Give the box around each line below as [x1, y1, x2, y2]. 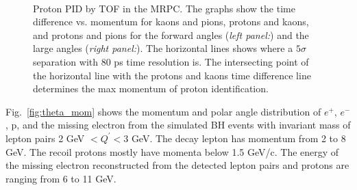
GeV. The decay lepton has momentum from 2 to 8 [131, 131, 346, 145]
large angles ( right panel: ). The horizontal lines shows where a [33, 41, 293, 55]
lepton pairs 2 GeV [5, 131, 85, 145]
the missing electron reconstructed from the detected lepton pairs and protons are [5, 158, 349, 172]
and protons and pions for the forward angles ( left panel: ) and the [33, 27, 309, 42]
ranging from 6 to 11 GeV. [5, 171, 116, 185]
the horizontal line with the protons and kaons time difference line [33, 68, 311, 82]
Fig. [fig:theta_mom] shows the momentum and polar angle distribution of [5, 104, 321, 118]
